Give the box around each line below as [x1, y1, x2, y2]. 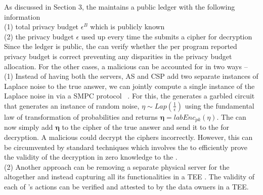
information [4, 11, 40, 22]
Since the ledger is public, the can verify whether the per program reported [4, 41, 237, 52]
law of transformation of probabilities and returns [4, 111, 158, 122]
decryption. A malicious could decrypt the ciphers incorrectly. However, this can [4, 131, 253, 142]
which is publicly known [90, 21, 165, 32]
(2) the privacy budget [4, 31, 74, 41]
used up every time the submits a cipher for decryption [81, 31, 252, 41]
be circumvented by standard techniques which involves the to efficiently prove [4, 141, 247, 152]
